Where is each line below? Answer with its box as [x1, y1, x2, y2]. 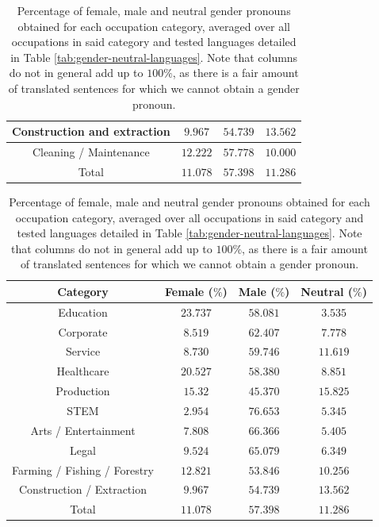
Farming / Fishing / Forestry [12, 461, 154, 478]
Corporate [58, 323, 108, 340]
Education [58, 303, 108, 320]
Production [56, 383, 110, 399]
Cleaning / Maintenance [32, 144, 150, 160]
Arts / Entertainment [30, 421, 136, 438]
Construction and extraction [12, 123, 170, 140]
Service [65, 343, 101, 360]
